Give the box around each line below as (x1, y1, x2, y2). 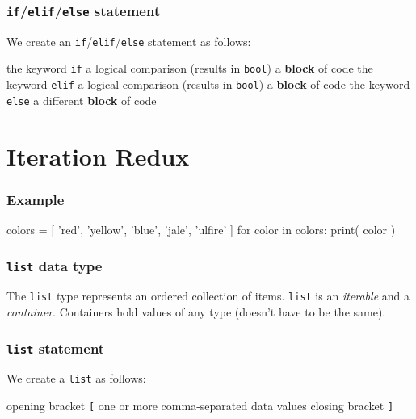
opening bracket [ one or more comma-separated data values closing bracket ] (6, 397, 394, 414)
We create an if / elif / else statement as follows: (6, 32, 251, 49)
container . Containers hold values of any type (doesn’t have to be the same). (6, 304, 386, 321)
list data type (6, 255, 103, 275)
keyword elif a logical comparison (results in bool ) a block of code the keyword (6, 76, 410, 93)
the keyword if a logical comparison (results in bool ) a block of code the (6, 60, 373, 77)
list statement (6, 337, 105, 358)
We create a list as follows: (6, 370, 146, 387)
